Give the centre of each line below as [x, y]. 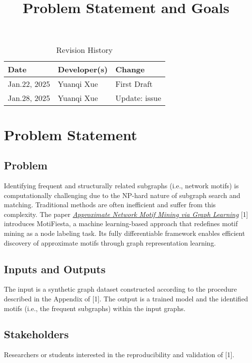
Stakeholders [36, 334]
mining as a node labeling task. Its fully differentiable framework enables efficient [125, 233]
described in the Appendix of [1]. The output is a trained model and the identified [126, 298]
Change [130, 69]
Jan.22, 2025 [29, 84]
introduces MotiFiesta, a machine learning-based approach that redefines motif [121, 223]
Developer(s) [83, 69]
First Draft [134, 84]
